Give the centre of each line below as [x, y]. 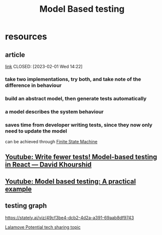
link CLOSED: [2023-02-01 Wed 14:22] [44, 66]
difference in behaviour [33, 85]
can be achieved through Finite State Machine [51, 142]
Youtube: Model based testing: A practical [71, 181]
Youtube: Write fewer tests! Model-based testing [81, 157]
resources [26, 37]
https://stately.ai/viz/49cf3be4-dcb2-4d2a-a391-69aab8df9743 [70, 217]
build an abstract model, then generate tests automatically [76, 98]
